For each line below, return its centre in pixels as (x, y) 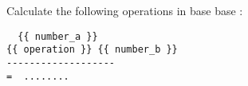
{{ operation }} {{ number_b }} (92, 50)
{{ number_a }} (58, 36)
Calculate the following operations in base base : (125, 10)
